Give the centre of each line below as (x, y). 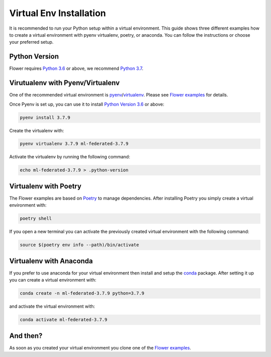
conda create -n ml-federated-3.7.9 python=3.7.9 (82, 293)
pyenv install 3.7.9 (45, 117)
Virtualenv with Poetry (45, 186)
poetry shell (36, 218)
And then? (26, 336)
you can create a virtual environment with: (53, 280)
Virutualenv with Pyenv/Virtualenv (64, 83)
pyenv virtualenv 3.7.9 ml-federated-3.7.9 (74, 144)
